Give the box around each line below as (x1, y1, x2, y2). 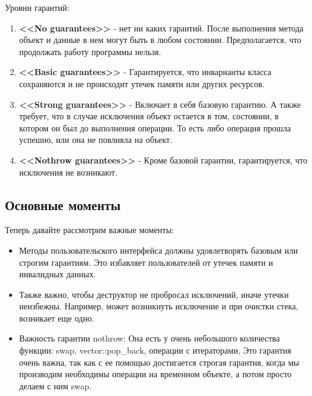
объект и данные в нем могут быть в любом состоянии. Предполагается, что (19, 33, 302, 46)
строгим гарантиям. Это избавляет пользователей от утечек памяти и (19, 256, 273, 268)
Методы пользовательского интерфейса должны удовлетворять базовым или (19, 243, 298, 256)
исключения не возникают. (19, 165, 118, 178)
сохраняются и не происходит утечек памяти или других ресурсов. (19, 77, 265, 90)
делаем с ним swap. (19, 379, 92, 392)
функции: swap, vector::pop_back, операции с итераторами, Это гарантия (19, 344, 291, 357)
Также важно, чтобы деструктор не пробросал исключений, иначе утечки (19, 288, 289, 300)
